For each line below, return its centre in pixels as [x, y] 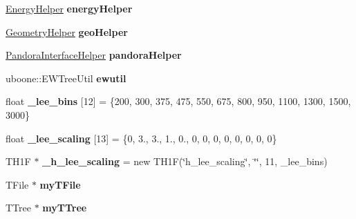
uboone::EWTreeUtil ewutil [66, 78]
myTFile [60, 184]
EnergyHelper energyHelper [69, 8]
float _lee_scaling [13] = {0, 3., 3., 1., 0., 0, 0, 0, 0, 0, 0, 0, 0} [141, 138]
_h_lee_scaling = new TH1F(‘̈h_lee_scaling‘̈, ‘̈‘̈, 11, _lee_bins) [185, 161]
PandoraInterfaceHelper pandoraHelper [94, 55]
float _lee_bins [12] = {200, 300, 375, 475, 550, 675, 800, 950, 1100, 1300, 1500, [178, 101]
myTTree [65, 208]
